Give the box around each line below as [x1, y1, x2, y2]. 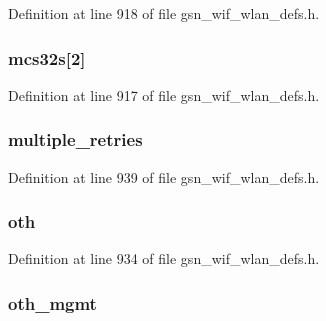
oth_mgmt [8, 290, 97, 315]
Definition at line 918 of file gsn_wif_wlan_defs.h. [8, 3, 320, 23]
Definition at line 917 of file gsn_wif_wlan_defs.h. [8, 84, 320, 105]
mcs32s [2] [8, 45, 86, 70]
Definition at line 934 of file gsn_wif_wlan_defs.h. [8, 248, 320, 269]
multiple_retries [8, 127, 143, 152]
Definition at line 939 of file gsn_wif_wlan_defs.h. [8, 166, 320, 187]
